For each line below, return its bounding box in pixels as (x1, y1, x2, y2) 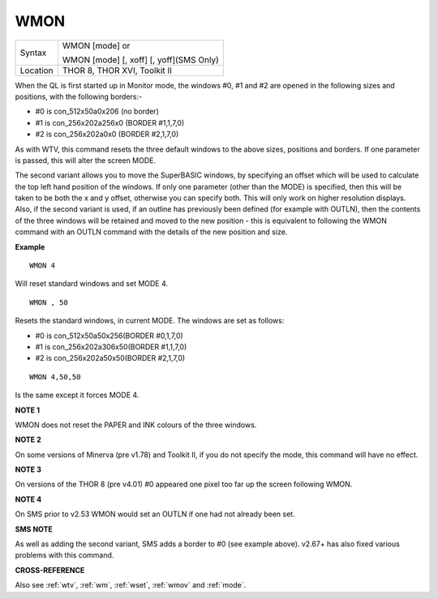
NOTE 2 (15, 434, 41, 445)
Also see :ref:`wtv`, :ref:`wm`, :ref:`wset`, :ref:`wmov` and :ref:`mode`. (15, 580, 247, 590)
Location (19, 65, 54, 76)
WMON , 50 (29, 297, 68, 307)
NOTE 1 (15, 405, 41, 415)
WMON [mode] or (62, 40, 131, 51)
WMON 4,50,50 (29, 372, 81, 381)
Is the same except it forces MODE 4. (15, 390, 140, 400)
